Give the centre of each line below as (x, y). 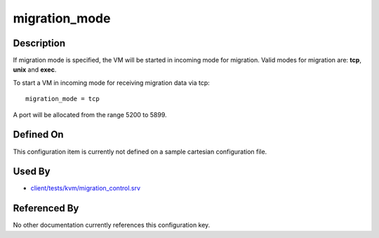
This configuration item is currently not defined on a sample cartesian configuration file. (140, 152)
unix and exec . (35, 70)
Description (39, 43)
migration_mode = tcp (62, 99)
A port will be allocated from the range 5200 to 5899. (90, 114)
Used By (32, 172)
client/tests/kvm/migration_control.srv (85, 188)
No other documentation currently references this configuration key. (112, 225)
